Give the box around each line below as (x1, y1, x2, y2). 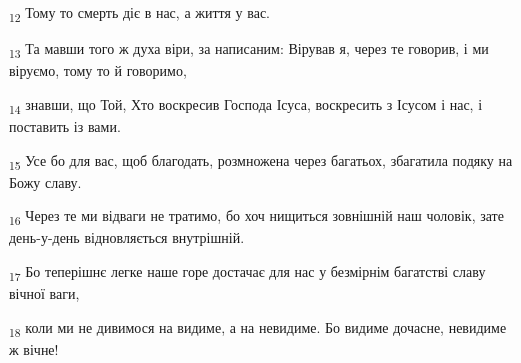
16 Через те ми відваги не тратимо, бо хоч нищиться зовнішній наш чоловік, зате (9, 205, 504, 229)
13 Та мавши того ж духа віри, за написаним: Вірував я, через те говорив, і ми (9, 38, 489, 61)
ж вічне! (9, 338, 59, 359)
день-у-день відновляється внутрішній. (9, 227, 245, 248)
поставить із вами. (9, 115, 121, 136)
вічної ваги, (9, 283, 80, 304)
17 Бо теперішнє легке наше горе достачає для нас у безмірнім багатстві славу (9, 261, 486, 284)
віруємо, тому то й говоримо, (9, 60, 187, 81)
